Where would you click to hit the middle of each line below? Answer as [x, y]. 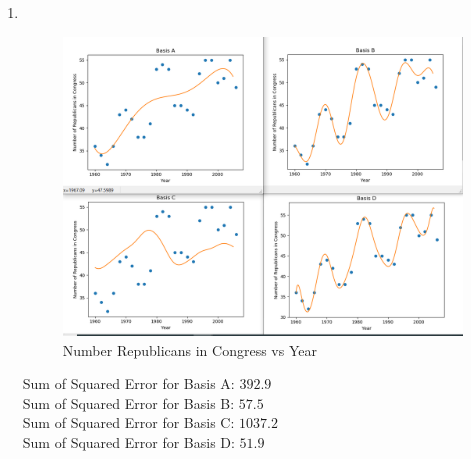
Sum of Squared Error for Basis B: [128, 402]
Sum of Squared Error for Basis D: [128, 441]
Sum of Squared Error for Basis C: [128, 422]
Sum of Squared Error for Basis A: [128, 383]
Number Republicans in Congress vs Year [189, 349]
